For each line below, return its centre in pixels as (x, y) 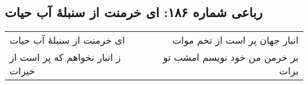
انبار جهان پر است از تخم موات (235, 40)
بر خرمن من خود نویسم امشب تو (231, 57)
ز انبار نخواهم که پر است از (65, 57)
